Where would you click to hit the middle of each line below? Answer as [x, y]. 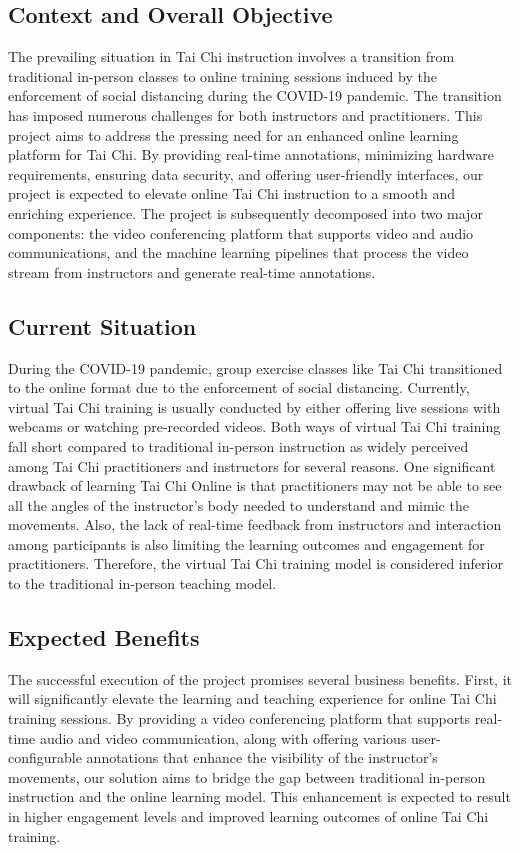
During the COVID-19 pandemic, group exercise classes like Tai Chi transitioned [255, 367]
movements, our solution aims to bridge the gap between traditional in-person [247, 776]
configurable [45, 757]
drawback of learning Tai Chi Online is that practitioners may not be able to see [255, 485]
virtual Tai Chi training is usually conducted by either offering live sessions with [254, 406]
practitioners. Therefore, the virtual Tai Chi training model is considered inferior [255, 563]
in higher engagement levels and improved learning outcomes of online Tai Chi [248, 816]
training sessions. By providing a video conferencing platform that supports [239, 718]
